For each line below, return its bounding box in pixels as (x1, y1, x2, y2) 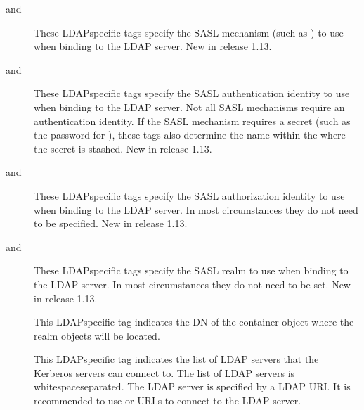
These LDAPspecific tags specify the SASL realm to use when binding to (34, 263, 349, 278)
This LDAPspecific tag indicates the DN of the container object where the (34, 314, 354, 329)
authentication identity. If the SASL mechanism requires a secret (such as (34, 113, 351, 128)
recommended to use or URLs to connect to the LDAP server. (34, 393, 301, 408)
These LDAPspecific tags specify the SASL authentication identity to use (34, 86, 350, 101)
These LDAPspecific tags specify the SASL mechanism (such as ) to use (34, 25, 344, 39)
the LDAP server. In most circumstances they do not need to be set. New (34, 276, 351, 291)
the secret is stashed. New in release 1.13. (34, 141, 212, 155)
